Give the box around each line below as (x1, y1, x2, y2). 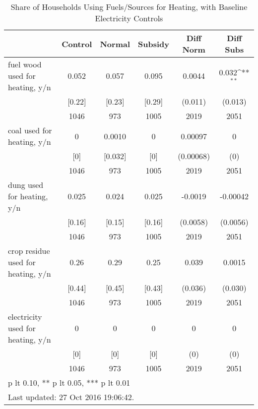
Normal (100, 38, 130, 50)
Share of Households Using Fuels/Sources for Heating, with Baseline (10, 1, 248, 12)
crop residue (8, 245, 50, 256)
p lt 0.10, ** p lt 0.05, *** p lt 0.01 (8, 377, 130, 388)
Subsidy (138, 38, 170, 50)
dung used (8, 179, 44, 190)
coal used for (8, 124, 52, 136)
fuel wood (8, 58, 42, 70)
